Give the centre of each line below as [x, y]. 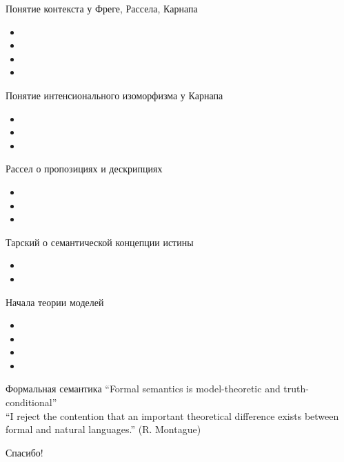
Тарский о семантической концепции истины [100, 242]
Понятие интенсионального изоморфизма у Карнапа [114, 95]
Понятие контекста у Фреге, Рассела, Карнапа [102, 8]
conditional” [31, 402]
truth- [296, 389]
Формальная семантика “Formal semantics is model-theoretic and [143, 389]
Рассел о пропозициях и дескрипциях [84, 169]
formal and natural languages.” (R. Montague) [103, 429]
